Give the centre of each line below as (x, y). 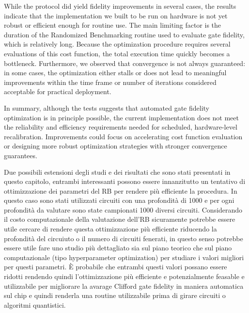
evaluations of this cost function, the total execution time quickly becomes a (117, 53)
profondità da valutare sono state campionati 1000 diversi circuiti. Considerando (123, 209)
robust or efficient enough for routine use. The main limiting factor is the (113, 25)
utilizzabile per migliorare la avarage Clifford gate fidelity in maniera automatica (124, 286)
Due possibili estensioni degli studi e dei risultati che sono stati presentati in (117, 172)
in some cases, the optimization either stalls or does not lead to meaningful (115, 73)
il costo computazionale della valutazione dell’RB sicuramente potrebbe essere (120, 219)
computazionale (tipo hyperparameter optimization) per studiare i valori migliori (124, 257)
